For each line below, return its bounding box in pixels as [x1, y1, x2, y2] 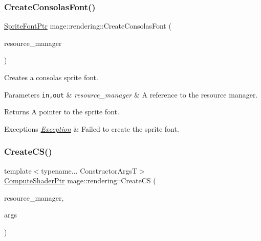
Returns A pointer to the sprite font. [4, 106, 119, 117]
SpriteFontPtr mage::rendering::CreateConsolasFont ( [4, 20, 171, 31]
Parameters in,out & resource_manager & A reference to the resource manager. [4, 89, 258, 100]
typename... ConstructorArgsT [41, 165, 138, 176]
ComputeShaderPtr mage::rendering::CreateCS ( [4, 175, 156, 186]
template [4, 165, 32, 176]
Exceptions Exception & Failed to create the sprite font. [4, 123, 179, 134]
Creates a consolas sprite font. [4, 72, 98, 82]
